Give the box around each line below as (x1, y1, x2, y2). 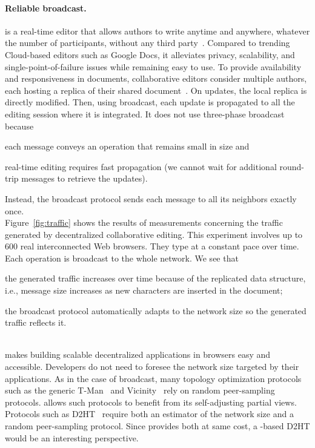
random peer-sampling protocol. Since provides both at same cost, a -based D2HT (5, 420, 310, 432)
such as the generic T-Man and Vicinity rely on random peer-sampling (5, 384, 275, 397)
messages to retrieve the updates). (21, 172, 148, 185)
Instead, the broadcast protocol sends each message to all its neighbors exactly (5, 192, 297, 205)
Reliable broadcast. (5, 1, 87, 14)
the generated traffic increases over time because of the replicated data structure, (5, 272, 306, 285)
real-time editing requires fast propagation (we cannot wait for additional (5, 160, 277, 173)
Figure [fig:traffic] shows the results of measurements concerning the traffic (5, 216, 283, 229)
